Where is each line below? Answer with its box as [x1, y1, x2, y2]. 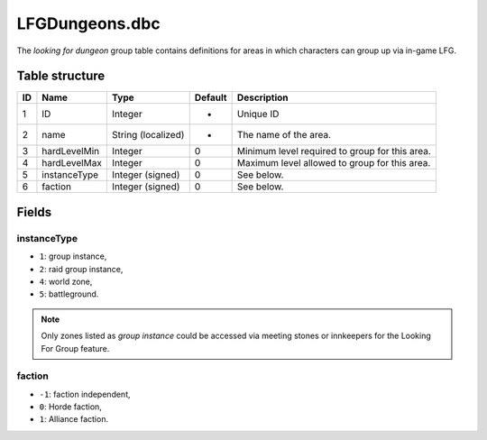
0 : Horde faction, [39, 401, 103, 412]
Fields [16, 204, 52, 220]
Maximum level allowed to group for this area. [236, 157, 431, 170]
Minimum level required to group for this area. [236, 145, 432, 158]
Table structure [16, 69, 106, 84]
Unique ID [236, 108, 280, 121]
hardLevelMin [41, 145, 99, 158]
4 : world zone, [39, 276, 93, 287]
